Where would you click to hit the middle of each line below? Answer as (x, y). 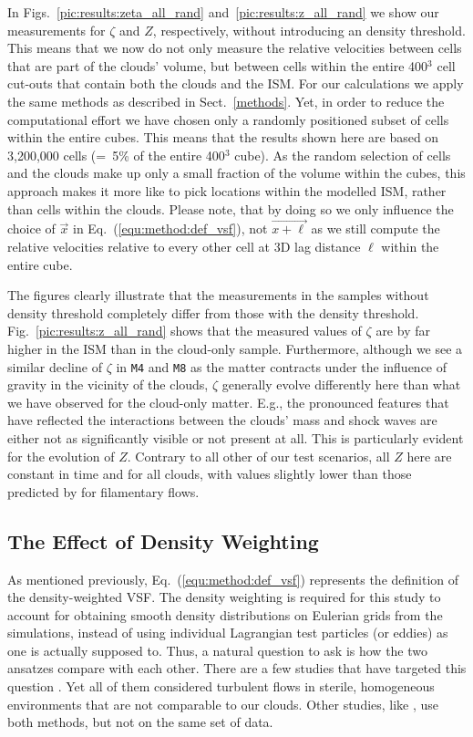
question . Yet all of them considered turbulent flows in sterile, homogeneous (221, 686)
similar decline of (55, 366)
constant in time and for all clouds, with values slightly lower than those (210, 474)
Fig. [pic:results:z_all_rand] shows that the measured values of (185, 331)
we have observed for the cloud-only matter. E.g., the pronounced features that (228, 402)
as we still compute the (375, 228)
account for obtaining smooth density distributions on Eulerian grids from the (225, 614)
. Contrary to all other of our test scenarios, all (258, 456)
